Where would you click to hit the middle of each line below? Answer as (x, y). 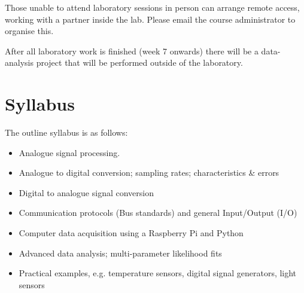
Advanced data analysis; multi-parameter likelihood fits (120, 253)
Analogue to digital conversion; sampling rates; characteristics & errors (149, 173)
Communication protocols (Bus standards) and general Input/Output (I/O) (158, 213)
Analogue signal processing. (69, 152)
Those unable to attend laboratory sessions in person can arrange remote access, (152, 7)
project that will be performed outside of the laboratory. (139, 62)
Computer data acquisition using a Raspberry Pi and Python (131, 233)
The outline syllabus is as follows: (66, 132)
